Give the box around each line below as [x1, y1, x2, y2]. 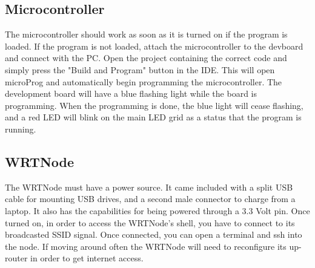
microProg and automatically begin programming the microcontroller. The [5, 75, 282, 88]
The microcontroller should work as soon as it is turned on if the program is [5, 28, 288, 41]
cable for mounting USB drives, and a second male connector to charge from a [5, 192, 296, 205]
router [5, 252, 28, 264]
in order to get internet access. [30, 252, 144, 264]
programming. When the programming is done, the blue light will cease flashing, [5, 99, 303, 111]
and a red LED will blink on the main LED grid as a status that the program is [5, 111, 302, 123]
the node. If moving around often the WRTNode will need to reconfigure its [5, 240, 287, 252]
